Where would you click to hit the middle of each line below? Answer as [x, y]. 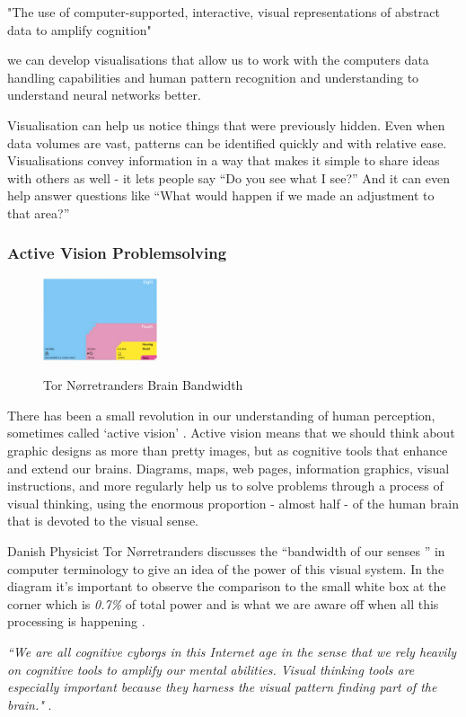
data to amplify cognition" [79, 29]
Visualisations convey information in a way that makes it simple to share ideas [224, 160]
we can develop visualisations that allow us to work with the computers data [218, 60]
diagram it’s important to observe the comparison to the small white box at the [227, 586]
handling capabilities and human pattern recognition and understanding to [213, 77]
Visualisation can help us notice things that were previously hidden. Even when [226, 124]
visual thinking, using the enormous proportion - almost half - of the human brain [233, 503]
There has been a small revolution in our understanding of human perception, [221, 415]
